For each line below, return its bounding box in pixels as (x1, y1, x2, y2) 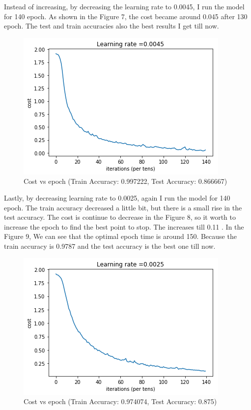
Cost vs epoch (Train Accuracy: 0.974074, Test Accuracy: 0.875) (24, 396, 217, 407)
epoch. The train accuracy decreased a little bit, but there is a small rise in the (4, 202, 242, 212)
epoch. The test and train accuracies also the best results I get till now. (4, 21, 219, 31)
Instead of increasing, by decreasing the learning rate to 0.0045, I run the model (4, 1, 245, 11)
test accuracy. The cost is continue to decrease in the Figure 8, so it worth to (4, 212, 236, 222)
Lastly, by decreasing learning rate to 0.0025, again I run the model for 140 (4, 192, 230, 203)
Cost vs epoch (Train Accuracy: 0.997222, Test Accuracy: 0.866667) (24, 176, 227, 186)
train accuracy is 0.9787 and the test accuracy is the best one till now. (4, 240, 216, 251)
